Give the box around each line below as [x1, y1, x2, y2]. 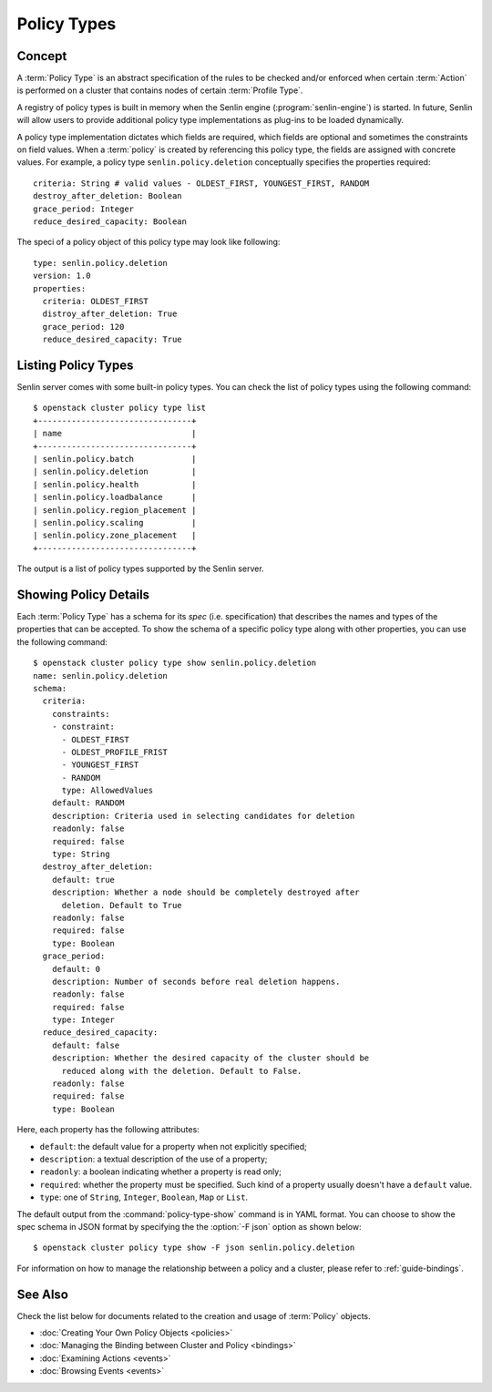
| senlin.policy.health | [33, 479, 197, 489]
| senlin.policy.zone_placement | [33, 530, 197, 541]
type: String [51, 849, 110, 860]
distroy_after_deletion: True [42, 309, 178, 319]
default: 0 [51, 964, 101, 974]
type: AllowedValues [61, 785, 154, 796]
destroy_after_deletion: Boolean [33, 191, 182, 201]
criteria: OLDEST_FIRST [42, 296, 149, 306]
